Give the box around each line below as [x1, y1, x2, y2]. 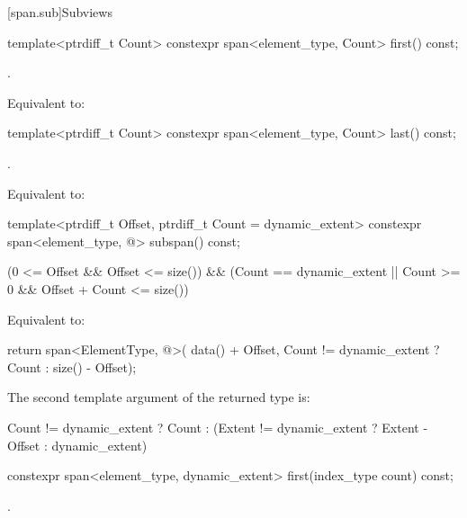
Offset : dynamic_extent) [7, 435, 148, 454]
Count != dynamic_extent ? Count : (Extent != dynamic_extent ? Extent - [7, 417, 428, 436]
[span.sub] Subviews [7, 3, 112, 21]
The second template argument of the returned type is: [7, 388, 310, 406]
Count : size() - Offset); [7, 357, 137, 376]
